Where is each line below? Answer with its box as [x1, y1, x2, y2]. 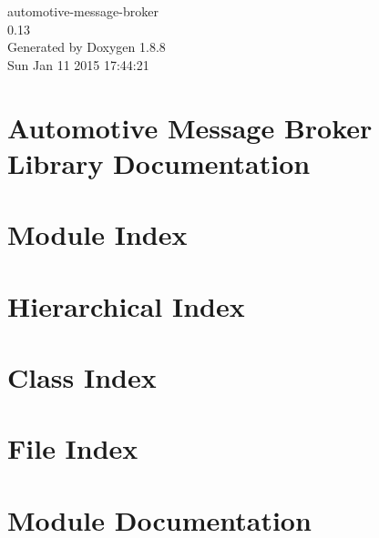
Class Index [7, 358, 157, 395]
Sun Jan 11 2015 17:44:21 [7, 55, 149, 74]
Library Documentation [7, 144, 311, 181]
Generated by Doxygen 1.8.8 [7, 37, 166, 56]
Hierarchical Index [7, 287, 245, 324]
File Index [7, 430, 138, 467]
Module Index [7, 216, 188, 253]
